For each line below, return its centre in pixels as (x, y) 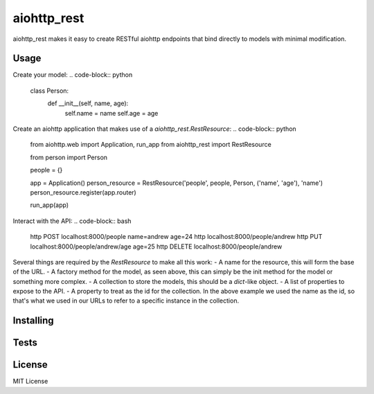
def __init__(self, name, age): (88, 103)
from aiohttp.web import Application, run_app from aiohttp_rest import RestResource (151, 145)
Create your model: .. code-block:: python (73, 75)
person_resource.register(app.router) (83, 192)
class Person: (50, 91)
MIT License (30, 382)
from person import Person (69, 157)
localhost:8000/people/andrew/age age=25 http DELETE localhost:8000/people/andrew (156, 247)
